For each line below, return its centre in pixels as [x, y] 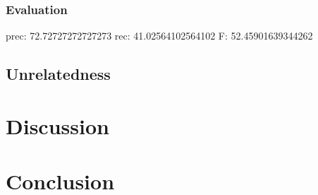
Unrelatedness [58, 74]
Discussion [57, 125]
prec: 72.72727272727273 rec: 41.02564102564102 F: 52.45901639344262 [159, 36]
